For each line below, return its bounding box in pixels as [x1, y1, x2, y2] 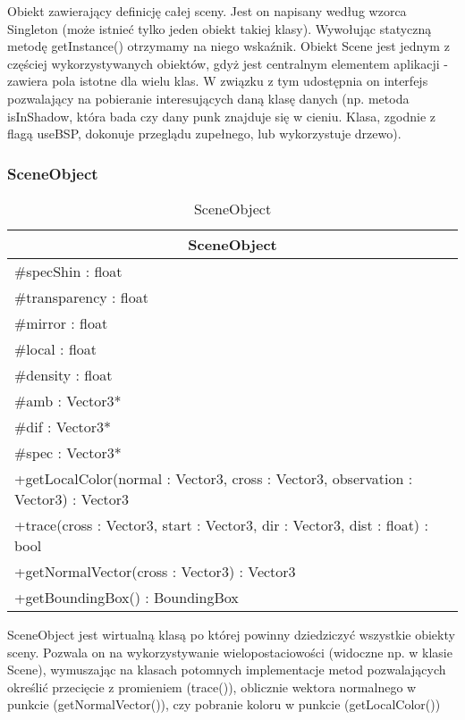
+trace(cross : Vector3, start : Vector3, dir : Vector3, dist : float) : [14, 514, 428, 535]
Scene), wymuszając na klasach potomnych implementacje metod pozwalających [7, 660, 446, 679]
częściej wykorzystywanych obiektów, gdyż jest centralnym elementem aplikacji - [7, 54, 448, 72]
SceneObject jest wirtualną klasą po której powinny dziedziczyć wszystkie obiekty [7, 624, 455, 643]
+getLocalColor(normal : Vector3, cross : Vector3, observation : [14, 467, 413, 489]
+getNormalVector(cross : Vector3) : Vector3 [14, 560, 296, 582]
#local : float [14, 338, 97, 359]
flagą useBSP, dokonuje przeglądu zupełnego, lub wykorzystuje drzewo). [7, 124, 402, 143]
